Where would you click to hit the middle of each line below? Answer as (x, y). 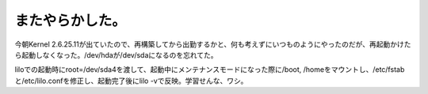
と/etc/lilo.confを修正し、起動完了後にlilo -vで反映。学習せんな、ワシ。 (131, 81)
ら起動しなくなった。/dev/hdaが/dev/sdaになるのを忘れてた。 (116, 55)
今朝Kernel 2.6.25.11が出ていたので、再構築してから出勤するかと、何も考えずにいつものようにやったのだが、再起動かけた (213, 44)
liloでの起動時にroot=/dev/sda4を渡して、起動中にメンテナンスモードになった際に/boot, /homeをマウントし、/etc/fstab (210, 70)
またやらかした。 (71, 21)
